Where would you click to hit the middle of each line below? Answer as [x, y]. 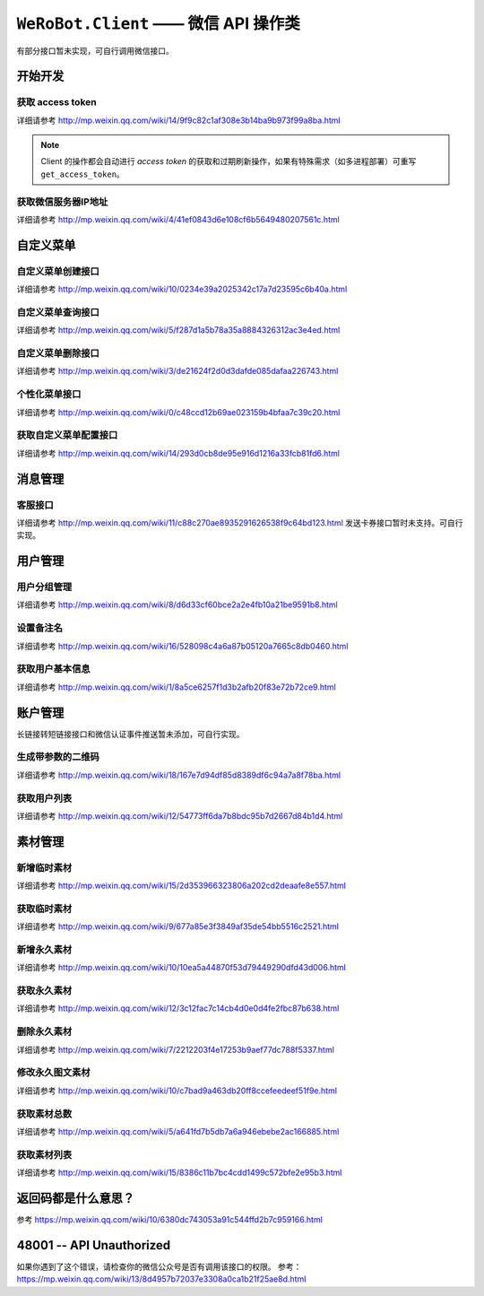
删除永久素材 [44, 1031]
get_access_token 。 [82, 174]
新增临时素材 [44, 867]
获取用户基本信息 [53, 669]
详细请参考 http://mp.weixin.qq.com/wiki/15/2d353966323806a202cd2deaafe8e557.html [181, 886]
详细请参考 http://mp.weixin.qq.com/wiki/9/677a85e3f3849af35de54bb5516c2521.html [178, 926]
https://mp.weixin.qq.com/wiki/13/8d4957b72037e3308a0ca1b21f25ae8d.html [161, 1279]
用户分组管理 [44, 587]
